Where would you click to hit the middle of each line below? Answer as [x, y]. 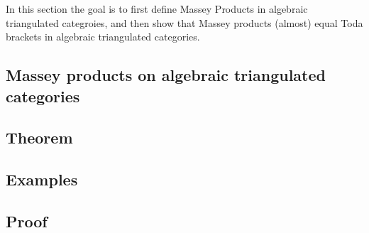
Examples [42, 179]
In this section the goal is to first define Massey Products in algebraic [157, 9]
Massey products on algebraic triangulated [166, 75]
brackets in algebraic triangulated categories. [103, 37]
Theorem [39, 137]
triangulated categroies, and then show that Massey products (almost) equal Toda [184, 22]
